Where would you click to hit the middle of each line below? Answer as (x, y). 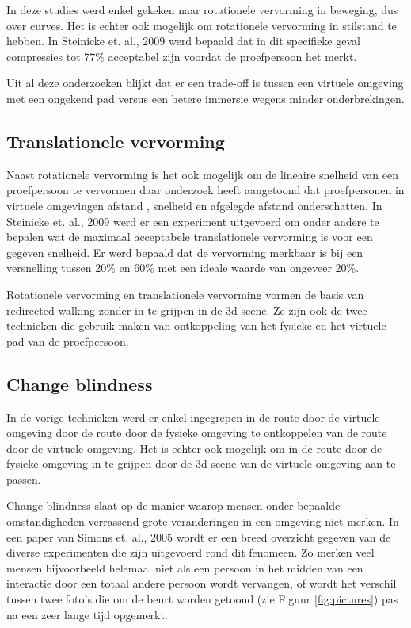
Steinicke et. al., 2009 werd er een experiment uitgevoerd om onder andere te (193, 221)
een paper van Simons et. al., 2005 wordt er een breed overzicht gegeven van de (199, 536)
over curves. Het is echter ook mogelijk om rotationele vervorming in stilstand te (202, 25)
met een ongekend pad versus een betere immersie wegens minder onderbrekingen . (205, 98)
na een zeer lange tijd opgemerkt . (87, 614)
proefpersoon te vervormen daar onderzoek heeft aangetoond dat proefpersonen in (205, 190)
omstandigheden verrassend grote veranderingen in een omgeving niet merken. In (203, 521)
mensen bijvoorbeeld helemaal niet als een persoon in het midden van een (185, 567)
